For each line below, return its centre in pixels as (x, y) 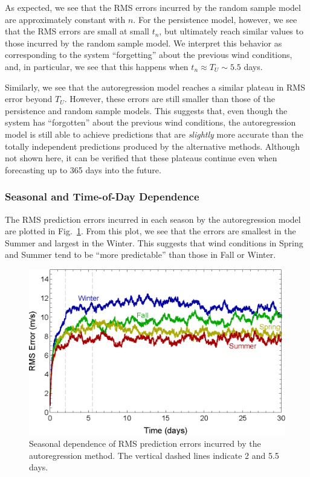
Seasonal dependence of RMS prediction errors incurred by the (145, 443)
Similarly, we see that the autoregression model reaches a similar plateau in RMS (155, 87)
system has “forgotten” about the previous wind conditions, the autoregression (150, 122)
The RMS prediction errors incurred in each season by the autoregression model (153, 219)
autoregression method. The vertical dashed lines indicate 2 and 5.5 (154, 455)
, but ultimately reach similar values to (231, 31)
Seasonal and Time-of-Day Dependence (102, 197)
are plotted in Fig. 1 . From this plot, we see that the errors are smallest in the (150, 231)
